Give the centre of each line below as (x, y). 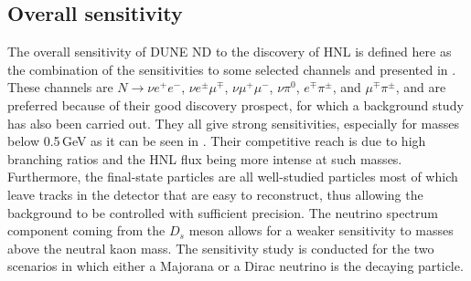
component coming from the (86, 230)
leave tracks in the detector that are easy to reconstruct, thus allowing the (215, 194)
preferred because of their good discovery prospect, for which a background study (235, 104)
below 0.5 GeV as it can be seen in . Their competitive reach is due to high (217, 141)
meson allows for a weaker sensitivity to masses (321, 230)
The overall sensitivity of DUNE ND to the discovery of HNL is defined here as (230, 52)
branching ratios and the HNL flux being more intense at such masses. (205, 158)
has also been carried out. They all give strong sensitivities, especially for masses (233, 123)
